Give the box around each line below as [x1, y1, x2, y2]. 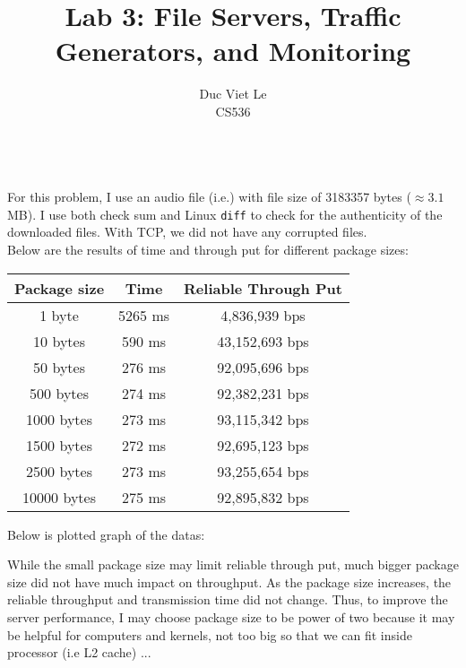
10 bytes [33, 330, 85, 351]
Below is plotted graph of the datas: [7, 525, 205, 543]
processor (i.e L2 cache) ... [7, 643, 151, 662]
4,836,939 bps [220, 304, 306, 325]
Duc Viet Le [199, 84, 267, 103]
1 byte [39, 304, 79, 325]
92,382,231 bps [217, 382, 309, 403]
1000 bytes [26, 408, 92, 429]
